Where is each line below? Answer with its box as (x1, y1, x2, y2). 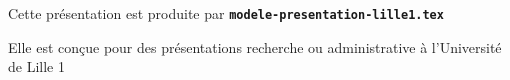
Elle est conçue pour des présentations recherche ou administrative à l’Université (8, 36, 502, 57)
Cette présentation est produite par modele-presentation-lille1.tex (8, 3, 444, 23)
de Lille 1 (8, 56, 65, 77)
